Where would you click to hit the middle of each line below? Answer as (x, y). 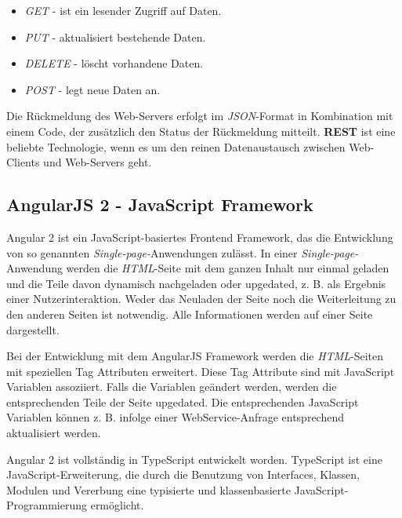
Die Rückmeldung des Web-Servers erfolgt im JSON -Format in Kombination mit (200, 116)
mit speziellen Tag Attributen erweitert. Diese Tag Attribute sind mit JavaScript (201, 371)
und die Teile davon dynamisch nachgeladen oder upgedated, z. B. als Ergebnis (196, 283)
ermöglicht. (117, 505)
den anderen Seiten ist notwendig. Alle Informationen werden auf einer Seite (190, 314)
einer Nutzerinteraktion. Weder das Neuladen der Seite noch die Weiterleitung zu (201, 299)
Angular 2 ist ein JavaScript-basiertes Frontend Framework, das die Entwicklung (200, 237)
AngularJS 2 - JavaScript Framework (160, 204)
